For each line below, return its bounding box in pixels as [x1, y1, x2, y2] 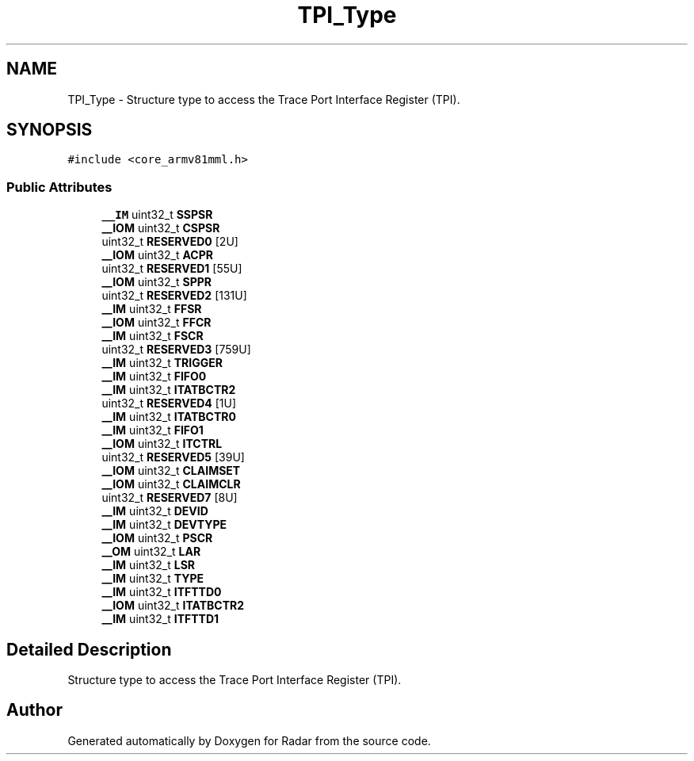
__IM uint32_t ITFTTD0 [101, 585, 222, 599]
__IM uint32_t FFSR [101, 302, 202, 316]
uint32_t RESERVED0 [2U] [101, 235, 238, 249]
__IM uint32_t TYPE [101, 572, 204, 586]
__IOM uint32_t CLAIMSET [101, 464, 241, 478]
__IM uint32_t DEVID [101, 504, 208, 518]
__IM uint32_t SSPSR [101, 208, 213, 222]
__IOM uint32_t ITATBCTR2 [101, 598, 245, 613]
